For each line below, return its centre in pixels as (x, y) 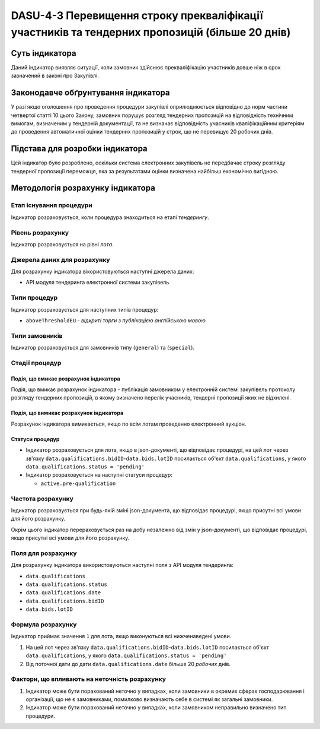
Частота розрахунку (42, 499)
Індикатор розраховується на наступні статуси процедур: (99, 475)
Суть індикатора (44, 53)
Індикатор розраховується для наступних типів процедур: (85, 309)
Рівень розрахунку (40, 233)
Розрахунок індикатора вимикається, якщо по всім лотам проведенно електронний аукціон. (129, 424)
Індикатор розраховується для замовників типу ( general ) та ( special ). (103, 348)
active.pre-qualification (78, 483)
